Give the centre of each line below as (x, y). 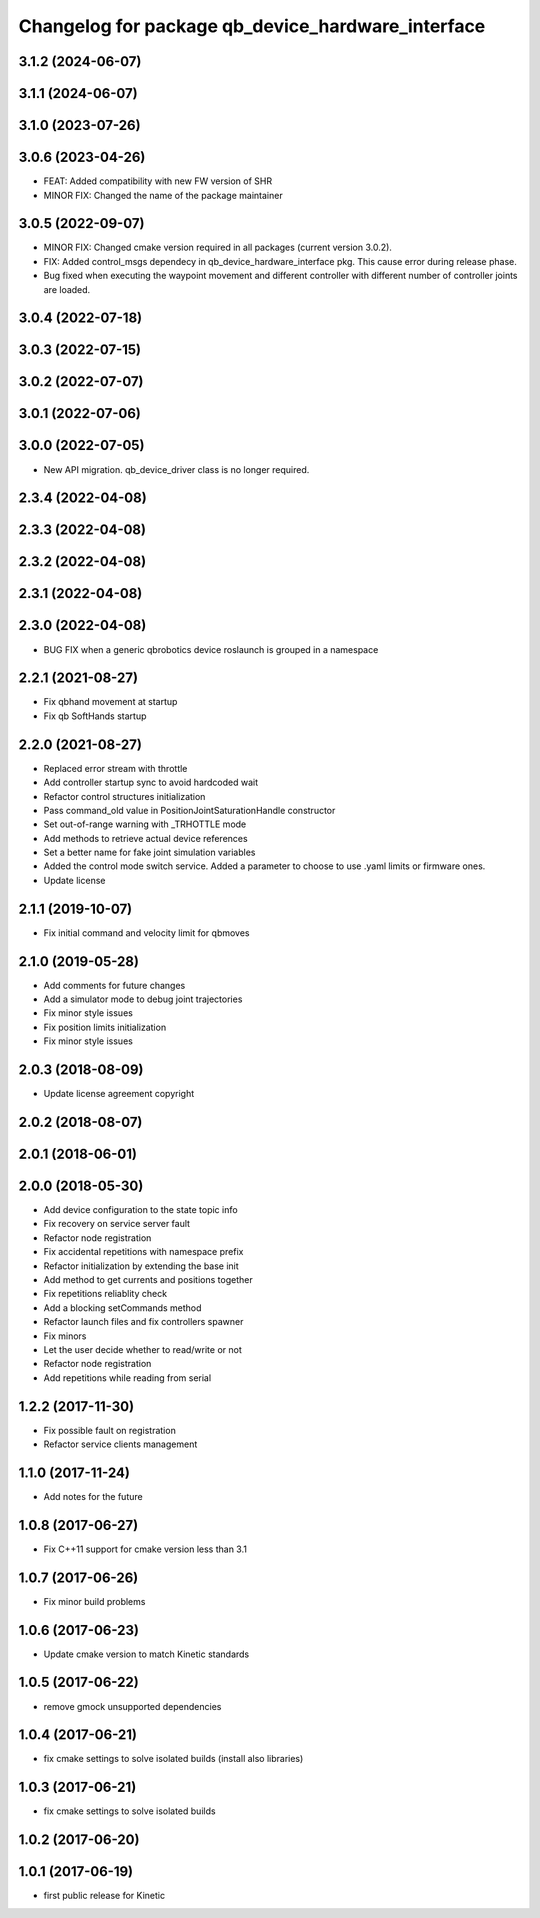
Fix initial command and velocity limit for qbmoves (146, 932)
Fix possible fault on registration (110, 1430)
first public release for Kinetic (104, 1896)
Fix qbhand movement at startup (110, 702)
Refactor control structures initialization (124, 796)
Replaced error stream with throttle (115, 768)
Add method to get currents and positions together (148, 1280)
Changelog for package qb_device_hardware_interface (252, 26)
